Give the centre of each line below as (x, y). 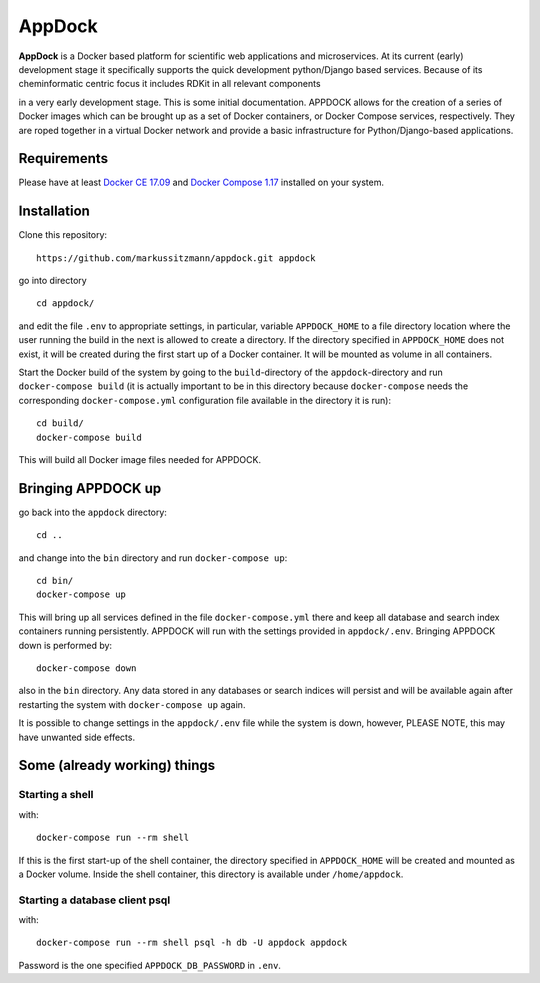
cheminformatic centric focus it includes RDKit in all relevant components (169, 84)
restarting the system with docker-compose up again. (132, 704)
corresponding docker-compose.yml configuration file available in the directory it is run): (205, 400)
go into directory (52, 281)
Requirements (63, 158)
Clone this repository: (63, 235)
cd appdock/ (65, 303)
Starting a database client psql (94, 900)
